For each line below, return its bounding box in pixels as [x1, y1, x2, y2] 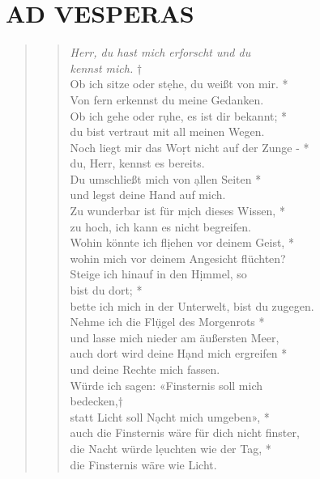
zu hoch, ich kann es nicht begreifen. [70, 218, 251, 235]
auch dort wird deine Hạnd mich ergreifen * [70, 345, 288, 362]
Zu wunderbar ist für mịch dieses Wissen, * [70, 202, 285, 219]
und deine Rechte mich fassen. [70, 361, 220, 377]
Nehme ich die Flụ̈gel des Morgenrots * [70, 313, 265, 330]
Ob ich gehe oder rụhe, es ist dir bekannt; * [70, 107, 288, 124]
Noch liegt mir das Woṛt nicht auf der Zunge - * [70, 138, 309, 155]
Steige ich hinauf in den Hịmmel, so [70, 265, 247, 282]
